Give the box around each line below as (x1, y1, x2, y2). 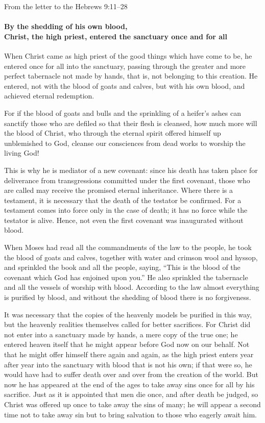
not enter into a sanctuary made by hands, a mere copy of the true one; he (4, 329, 238, 339)
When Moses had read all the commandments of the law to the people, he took (4, 242, 252, 253)
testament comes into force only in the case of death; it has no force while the (4, 205, 248, 215)
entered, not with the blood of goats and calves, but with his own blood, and (4, 80, 245, 91)
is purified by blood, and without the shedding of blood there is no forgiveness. (4, 292, 251, 303)
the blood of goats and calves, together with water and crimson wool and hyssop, (4, 252, 258, 262)
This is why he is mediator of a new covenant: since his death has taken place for (4, 164, 258, 175)
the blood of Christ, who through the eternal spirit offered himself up (4, 128, 221, 138)
